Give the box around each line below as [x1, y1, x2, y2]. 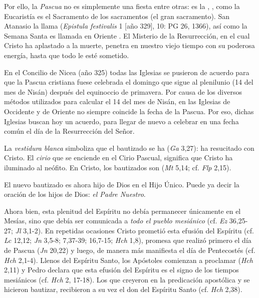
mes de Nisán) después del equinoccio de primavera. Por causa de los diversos [4, 86, 242, 97]
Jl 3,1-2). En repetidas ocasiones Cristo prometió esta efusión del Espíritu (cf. [15, 225, 254, 235]
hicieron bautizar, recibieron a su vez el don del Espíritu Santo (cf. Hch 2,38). [4, 284, 242, 294]
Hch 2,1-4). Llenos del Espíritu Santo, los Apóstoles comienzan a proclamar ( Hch [4, 254, 253, 265]
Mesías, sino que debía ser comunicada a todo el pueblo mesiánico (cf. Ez [4, 215, 227, 226]
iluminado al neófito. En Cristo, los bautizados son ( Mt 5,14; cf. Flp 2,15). [4, 162, 231, 172]
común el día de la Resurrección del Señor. [4, 126, 135, 136]
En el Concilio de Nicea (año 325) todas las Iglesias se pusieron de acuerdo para [4, 67, 249, 77]
